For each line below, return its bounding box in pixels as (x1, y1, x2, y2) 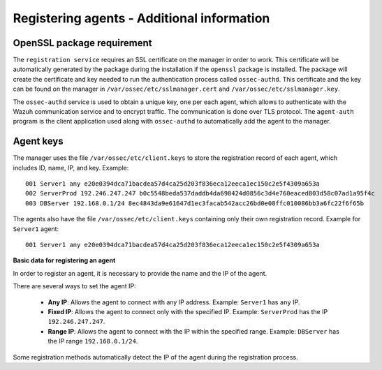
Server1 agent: (13, 224, 59, 233)
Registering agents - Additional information (13, 10, 270, 26)
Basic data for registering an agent (13, 256, 116, 265)
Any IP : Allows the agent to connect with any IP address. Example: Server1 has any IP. (47, 297, 300, 306)
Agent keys (13, 135, 64, 147)
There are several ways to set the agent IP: (13, 282, 136, 290)
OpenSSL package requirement (13, 37, 153, 49)
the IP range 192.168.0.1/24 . (47, 337, 138, 346)
